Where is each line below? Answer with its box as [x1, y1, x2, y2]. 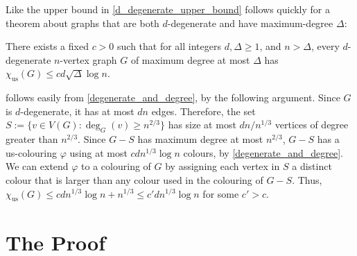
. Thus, [292, 172, 322, 187]
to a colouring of [81, 159, 151, 173]
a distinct [292, 159, 332, 173]
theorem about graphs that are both [6, 15, 159, 30]
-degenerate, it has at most [20, 103, 134, 118]
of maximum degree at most [130, 52, 250, 67]
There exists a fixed [6, 39, 89, 53]
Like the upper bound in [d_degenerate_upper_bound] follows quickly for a [6, 2, 330, 16]
